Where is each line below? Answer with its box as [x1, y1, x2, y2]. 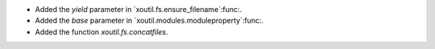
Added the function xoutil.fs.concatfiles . [35, 27, 168, 36]
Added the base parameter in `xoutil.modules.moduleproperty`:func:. [35, 16, 264, 26]
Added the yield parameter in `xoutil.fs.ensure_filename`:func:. [35, 5, 242, 14]
